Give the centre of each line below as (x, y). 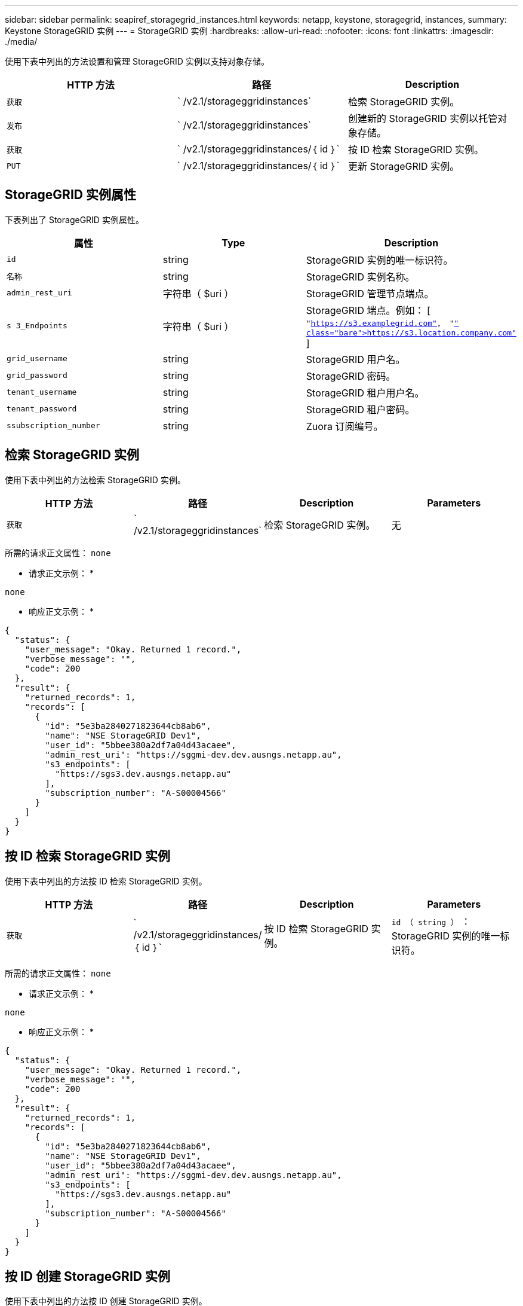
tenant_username (42, 392)
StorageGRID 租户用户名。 (365, 393)
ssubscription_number (53, 426)
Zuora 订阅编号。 (344, 426)
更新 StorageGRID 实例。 (404, 166)
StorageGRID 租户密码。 (360, 409)
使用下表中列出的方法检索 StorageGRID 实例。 (95, 480)
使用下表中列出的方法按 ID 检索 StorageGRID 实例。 (106, 881)
